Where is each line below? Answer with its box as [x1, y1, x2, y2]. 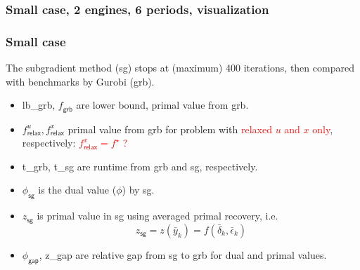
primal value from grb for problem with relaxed [67, 121, 272, 136]
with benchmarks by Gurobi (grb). [6, 74, 155, 88]
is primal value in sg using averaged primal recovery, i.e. [37, 208, 278, 223]
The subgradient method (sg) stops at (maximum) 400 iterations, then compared [6, 60, 354, 75]
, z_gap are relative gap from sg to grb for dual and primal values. [39, 247, 327, 262]
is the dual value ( [38, 182, 117, 197]
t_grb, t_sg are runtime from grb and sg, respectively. [22, 158, 258, 173]
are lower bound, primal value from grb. [76, 97, 249, 112]
